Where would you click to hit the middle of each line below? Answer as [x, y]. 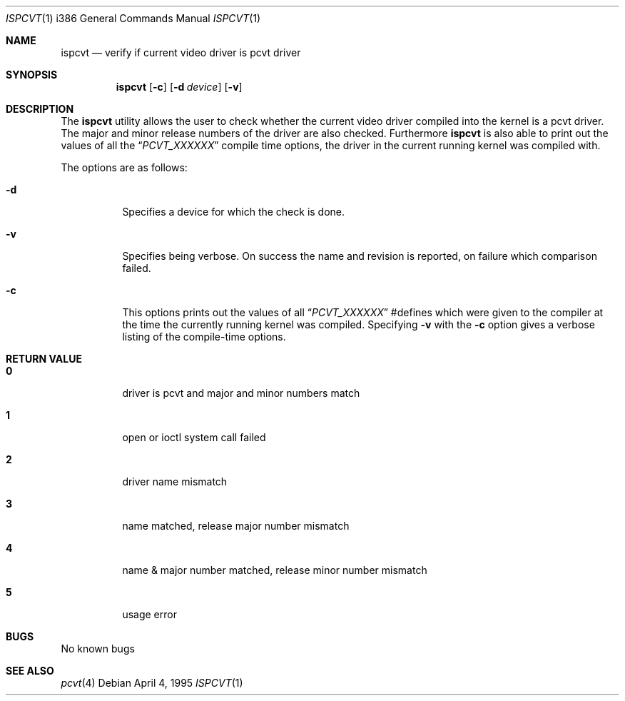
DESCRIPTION [40, 109]
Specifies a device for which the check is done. [234, 212]
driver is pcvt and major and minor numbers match [241, 393]
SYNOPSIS [32, 75]
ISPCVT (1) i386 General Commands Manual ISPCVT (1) [133, 18]
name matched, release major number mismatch [236, 526]
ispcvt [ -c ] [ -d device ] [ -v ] [179, 87]
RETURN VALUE [44, 359]
